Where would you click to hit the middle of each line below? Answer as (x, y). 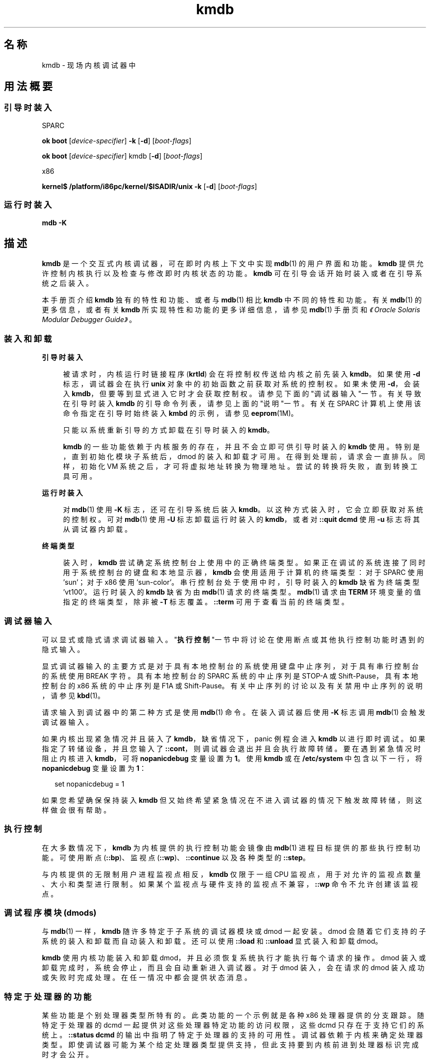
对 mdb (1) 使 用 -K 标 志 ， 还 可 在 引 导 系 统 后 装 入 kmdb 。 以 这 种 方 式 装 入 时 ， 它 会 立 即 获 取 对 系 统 (243, 510)
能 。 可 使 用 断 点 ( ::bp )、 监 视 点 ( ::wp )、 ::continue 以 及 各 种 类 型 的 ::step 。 (176, 857)
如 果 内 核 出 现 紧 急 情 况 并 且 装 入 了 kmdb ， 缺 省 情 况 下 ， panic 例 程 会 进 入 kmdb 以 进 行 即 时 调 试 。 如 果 (234, 738)
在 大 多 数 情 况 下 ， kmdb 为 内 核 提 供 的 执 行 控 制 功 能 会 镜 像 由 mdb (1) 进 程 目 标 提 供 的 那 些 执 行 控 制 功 (231, 847)
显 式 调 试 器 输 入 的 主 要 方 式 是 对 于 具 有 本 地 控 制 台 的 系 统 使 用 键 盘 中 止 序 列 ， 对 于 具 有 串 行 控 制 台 (230, 666)
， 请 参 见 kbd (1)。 (73, 695)
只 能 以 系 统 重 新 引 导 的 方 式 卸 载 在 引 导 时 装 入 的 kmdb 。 (168, 430)
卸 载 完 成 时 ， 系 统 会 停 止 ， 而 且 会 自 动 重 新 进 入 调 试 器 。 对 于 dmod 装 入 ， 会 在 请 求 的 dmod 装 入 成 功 (233, 968)
